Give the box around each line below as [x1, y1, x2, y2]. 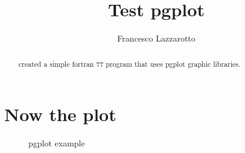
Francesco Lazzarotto [117, 32, 196, 45]
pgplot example [28, 137, 85, 149]
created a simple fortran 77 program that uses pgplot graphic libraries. [18, 58, 241, 69]
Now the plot [4, 102, 116, 126]
